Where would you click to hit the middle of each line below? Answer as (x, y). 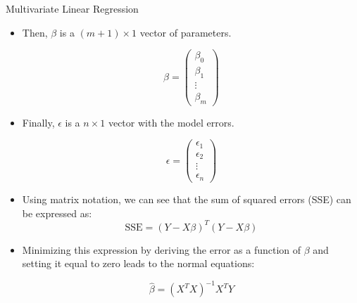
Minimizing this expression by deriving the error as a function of (162, 249)
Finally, (38, 122)
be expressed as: (57, 213)
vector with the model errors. (171, 122)
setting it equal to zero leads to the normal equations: (138, 263)
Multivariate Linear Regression (72, 8)
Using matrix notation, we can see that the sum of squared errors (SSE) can (187, 199)
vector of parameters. (186, 32)
